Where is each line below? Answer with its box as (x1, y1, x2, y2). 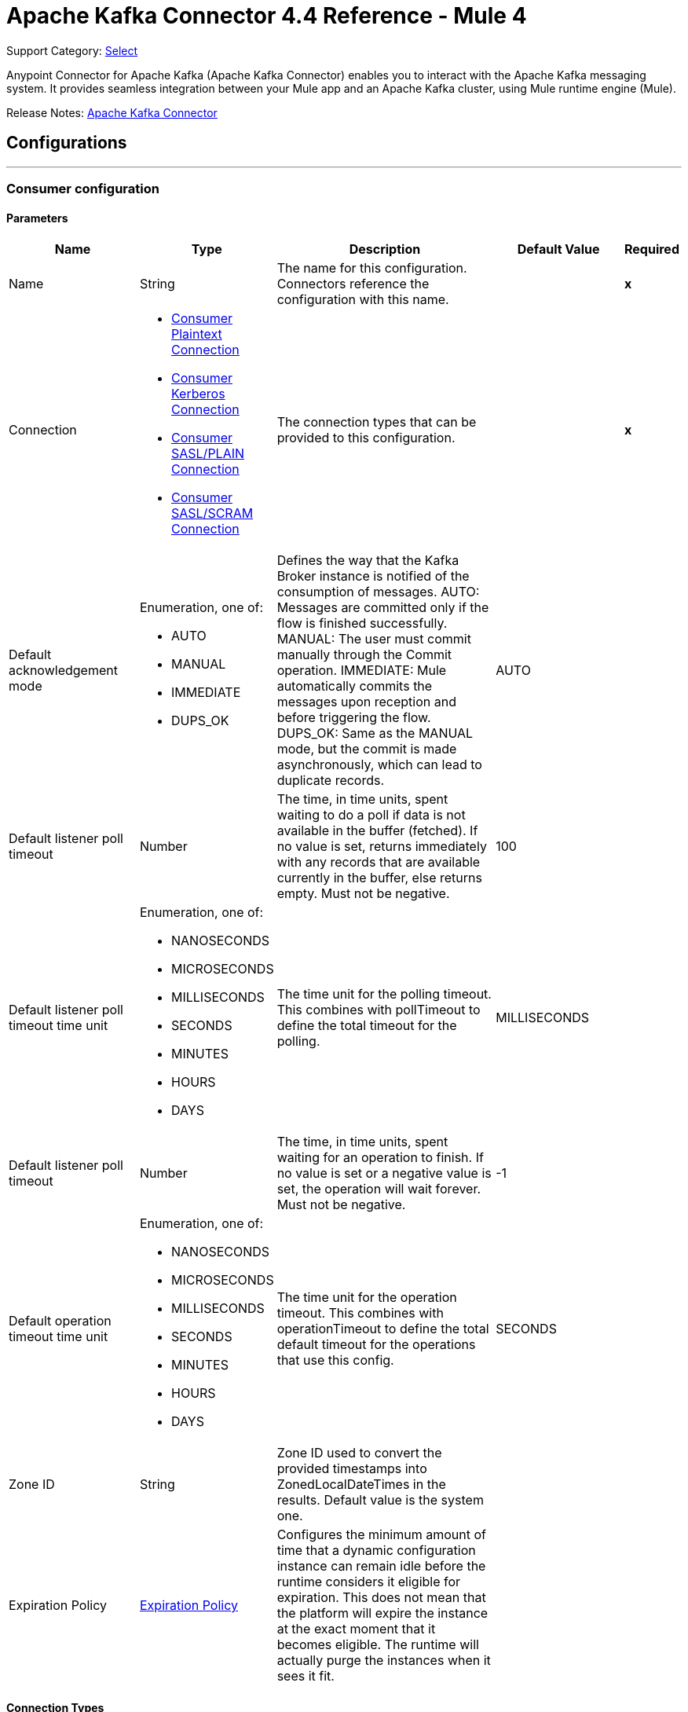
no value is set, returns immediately (276, 838, 487, 855)
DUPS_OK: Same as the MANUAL (276, 725, 474, 742)
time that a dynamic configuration (276, 1542, 476, 1559)
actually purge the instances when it (276, 1652, 491, 1669)
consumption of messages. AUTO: (276, 584, 480, 600)
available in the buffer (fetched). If (276, 823, 478, 839)
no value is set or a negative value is (276, 1165, 492, 1182)
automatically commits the (276, 678, 433, 695)
